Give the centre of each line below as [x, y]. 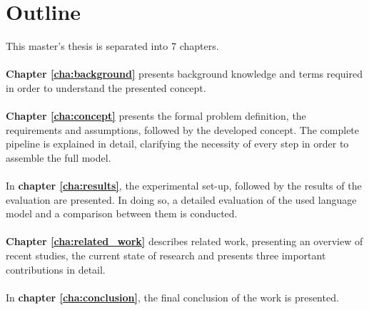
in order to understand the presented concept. [106, 87]
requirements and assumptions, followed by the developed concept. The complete [183, 129]
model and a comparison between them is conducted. [122, 213]
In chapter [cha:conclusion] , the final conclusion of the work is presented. [172, 297]
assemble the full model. [59, 157]
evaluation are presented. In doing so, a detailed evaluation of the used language [181, 199]
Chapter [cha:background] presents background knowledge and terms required [184, 74]
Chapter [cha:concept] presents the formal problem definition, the [156, 116]
